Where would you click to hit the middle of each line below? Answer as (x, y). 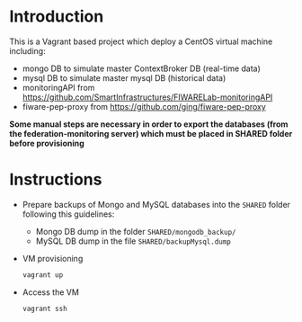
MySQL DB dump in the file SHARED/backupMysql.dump (133, 241)
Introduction (57, 17)
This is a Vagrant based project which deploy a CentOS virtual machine (141, 41)
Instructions (56, 179)
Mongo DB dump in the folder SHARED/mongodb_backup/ (136, 231)
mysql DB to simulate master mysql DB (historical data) (124, 77)
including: (28, 50)
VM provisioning (53, 258)
